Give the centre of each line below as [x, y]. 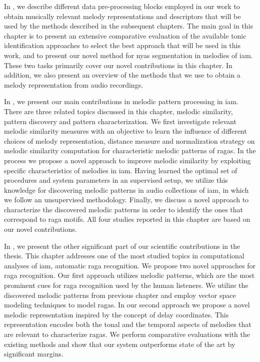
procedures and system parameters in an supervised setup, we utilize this [116, 180]
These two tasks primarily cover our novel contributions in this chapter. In [118, 65]
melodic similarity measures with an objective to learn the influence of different [125, 131]
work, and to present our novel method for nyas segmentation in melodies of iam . [128, 55]
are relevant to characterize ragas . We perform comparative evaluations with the [127, 334]
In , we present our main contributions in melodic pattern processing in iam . [121, 101]
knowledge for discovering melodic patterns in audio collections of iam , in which [126, 190]
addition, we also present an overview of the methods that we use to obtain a [122, 75]
